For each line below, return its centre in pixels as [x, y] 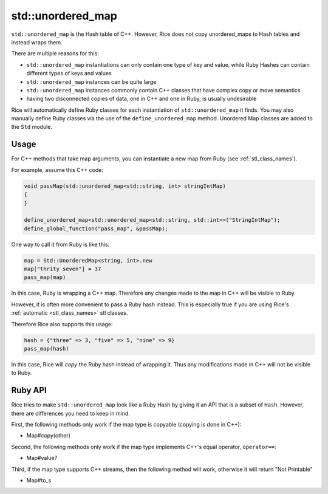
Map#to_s [39, 480]
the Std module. [32, 127]
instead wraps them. [37, 42]
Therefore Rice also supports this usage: [62, 324]
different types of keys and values [69, 74]
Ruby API [29, 390]
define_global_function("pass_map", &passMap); [96, 228]
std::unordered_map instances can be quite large [91, 81]
